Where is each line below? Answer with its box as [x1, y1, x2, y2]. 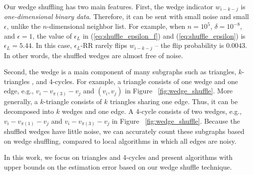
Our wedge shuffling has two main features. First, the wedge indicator [4, 1, 213, 11]
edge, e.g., [4, 86, 34, 96]
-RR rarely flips [80, 40, 127, 50]
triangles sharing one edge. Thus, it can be [110, 96, 238, 107]
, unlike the [6, 21, 41, 31]
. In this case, [31, 40, 72, 50]
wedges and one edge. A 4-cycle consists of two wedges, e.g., [62, 106, 242, 116]
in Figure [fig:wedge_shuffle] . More [125, 86, 233, 96]
